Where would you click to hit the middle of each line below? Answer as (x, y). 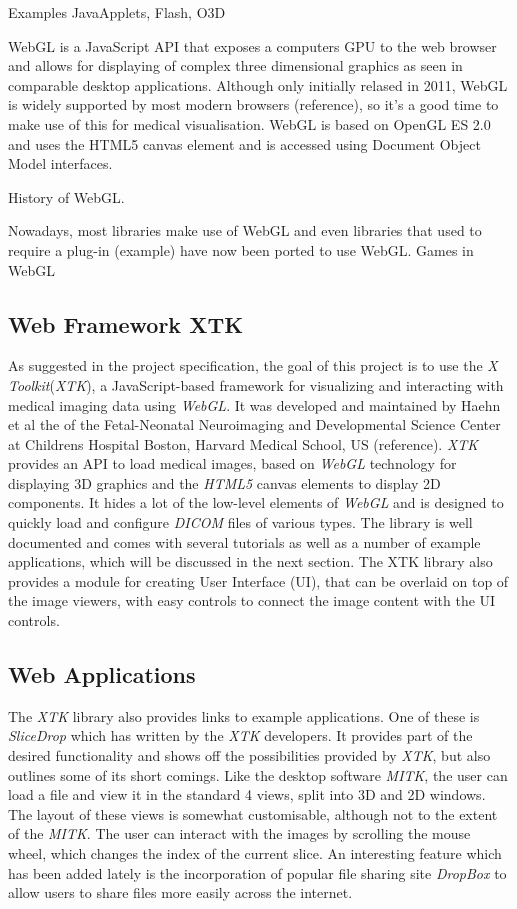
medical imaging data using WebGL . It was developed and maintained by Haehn (254, 404)
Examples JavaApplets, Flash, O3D (117, 12)
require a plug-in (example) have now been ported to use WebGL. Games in (241, 249)
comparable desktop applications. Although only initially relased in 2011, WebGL (258, 84)
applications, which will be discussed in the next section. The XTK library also (250, 561)
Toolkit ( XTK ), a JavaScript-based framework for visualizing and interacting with (256, 384)
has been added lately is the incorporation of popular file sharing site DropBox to (257, 872)
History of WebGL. (66, 196)
